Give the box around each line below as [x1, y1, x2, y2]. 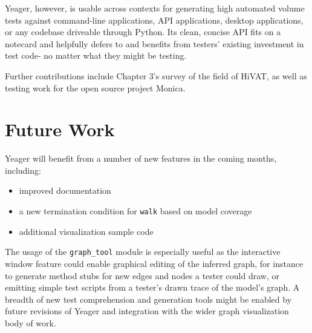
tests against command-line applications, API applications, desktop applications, [5, 13, 304, 26]
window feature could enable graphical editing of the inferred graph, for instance [5, 257, 304, 269]
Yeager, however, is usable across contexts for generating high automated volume [5, 2, 305, 14]
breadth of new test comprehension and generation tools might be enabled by [5, 292, 292, 305]
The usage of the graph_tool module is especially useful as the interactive [5, 245, 281, 258]
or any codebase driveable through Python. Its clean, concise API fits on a [5, 25, 281, 38]
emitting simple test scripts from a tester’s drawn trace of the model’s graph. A [5, 281, 300, 294]
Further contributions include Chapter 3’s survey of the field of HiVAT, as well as [5, 69, 307, 82]
